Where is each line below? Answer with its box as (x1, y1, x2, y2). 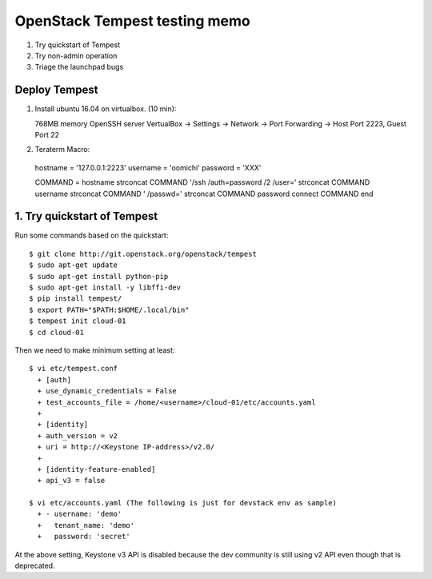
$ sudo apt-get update (29, 261, 118, 270)
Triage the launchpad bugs (34, 62, 124, 72)
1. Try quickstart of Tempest (14, 210, 158, 223)
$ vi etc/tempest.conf (29, 364, 118, 373)
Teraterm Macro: (34, 145, 90, 154)
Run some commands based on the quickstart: (14, 230, 169, 240)
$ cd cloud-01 (29, 328, 84, 337)
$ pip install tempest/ (29, 294, 122, 303)
